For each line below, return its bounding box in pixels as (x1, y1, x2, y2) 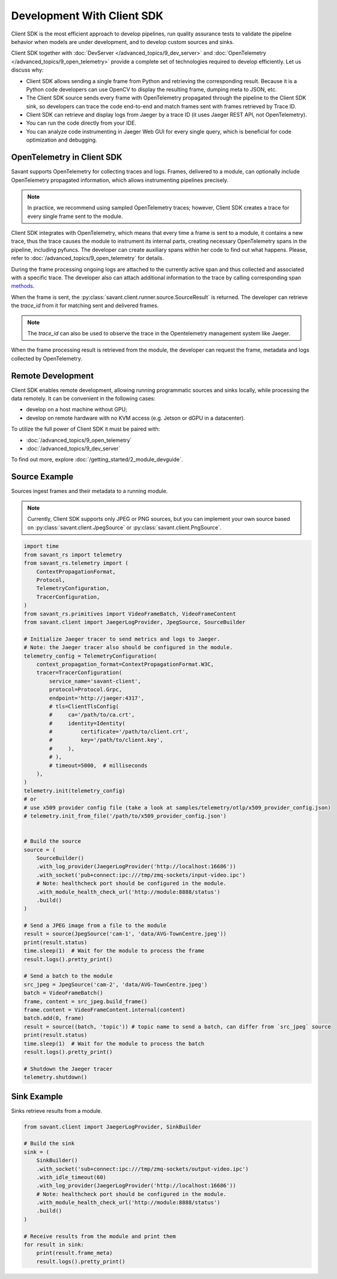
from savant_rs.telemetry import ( (23, 560, 129, 567)
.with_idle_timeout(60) (36, 1174, 106, 1180)
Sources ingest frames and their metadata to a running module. (11, 488, 168, 495)
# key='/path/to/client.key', (49, 736, 163, 744)
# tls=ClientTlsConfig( (49, 703, 120, 710)
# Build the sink (23, 1140, 75, 1147)
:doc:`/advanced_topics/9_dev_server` (26, 445, 121, 452)
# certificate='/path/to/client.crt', (49, 729, 189, 735)
